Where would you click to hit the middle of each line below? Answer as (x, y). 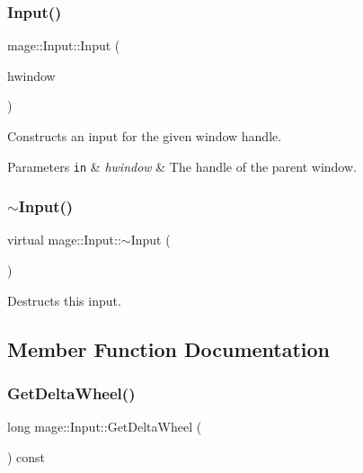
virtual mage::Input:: (64, 240)
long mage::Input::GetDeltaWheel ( (105, 427)
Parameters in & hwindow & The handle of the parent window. (182, 166)
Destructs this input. (64, 300)
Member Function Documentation (169, 348)
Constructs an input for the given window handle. (145, 136)
